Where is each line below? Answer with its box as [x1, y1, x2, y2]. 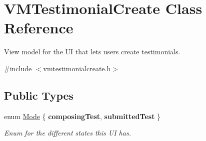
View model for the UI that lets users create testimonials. [4, 46, 180, 57]
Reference [4, 17, 73, 38]
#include [4, 63, 32, 73]
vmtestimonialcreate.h [43, 63, 111, 73]
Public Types [4, 87, 74, 103]
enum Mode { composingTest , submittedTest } [4, 111, 161, 121]
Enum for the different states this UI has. [4, 128, 131, 138]
